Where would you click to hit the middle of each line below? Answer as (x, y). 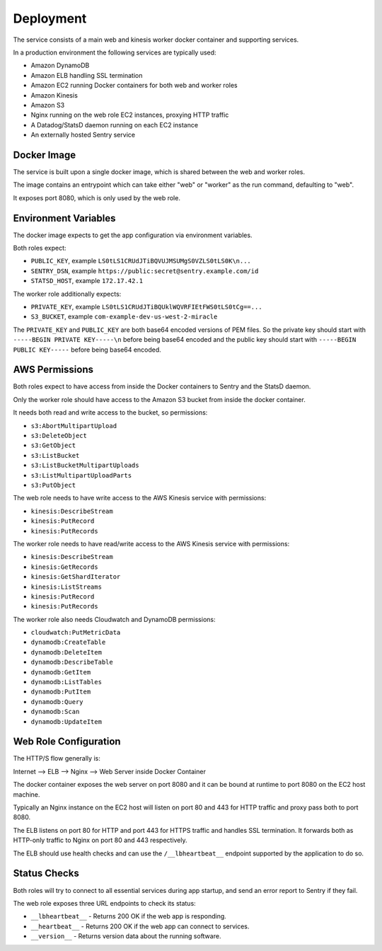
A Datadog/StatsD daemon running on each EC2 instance (114, 125)
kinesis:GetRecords (64, 567)
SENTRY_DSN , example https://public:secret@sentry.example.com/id (145, 271)
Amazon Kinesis (54, 95)
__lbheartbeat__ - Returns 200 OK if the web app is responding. (128, 916)
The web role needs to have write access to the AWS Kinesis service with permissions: (140, 498)
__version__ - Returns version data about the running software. (126, 936)
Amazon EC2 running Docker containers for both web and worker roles (134, 86)
